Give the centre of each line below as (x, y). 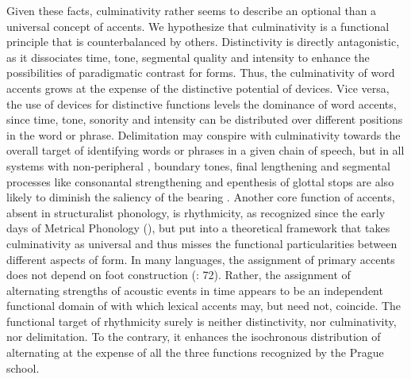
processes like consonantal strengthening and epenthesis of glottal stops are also (200, 181)
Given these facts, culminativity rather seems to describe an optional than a (192, 10)
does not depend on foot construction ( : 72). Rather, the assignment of (179, 275)
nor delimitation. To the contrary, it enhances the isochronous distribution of (194, 337)
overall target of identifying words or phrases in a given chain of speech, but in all (205, 150)
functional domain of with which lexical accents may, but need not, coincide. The (204, 306)
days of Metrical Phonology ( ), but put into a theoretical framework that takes (198, 228)
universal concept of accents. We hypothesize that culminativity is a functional (198, 26)
